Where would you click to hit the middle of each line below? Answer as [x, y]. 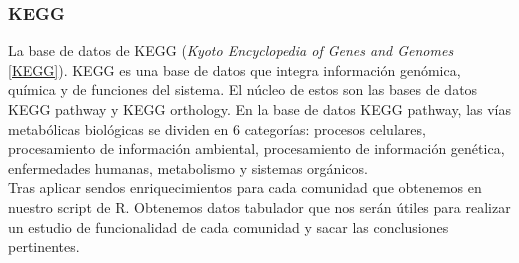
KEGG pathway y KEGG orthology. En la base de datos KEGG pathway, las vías [260, 109]
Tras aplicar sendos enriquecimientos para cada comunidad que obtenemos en [245, 187]
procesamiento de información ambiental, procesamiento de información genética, [256, 148]
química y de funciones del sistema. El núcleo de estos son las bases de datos [243, 89]
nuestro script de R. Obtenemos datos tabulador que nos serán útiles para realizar [259, 206]
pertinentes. [44, 246]
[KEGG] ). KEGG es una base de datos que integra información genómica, [234, 69]
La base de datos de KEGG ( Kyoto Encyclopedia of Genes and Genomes [231, 50]
